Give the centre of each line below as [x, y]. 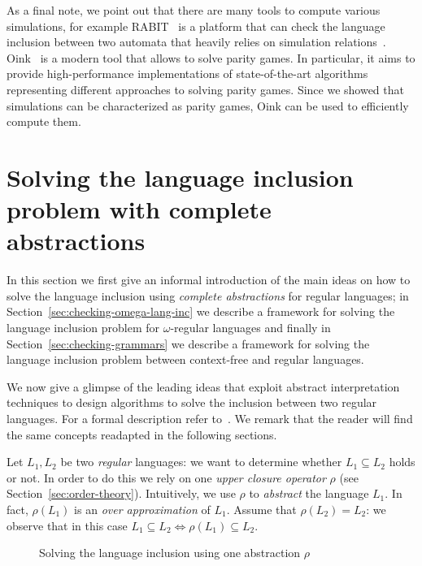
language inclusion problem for [83, 328]
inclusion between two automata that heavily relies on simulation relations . [196, 42]
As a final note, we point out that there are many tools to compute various [194, 10]
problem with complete [139, 209]
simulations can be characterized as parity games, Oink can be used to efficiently [208, 105]
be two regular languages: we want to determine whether [201, 462]
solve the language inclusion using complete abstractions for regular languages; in [208, 295]
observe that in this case [67, 525]
